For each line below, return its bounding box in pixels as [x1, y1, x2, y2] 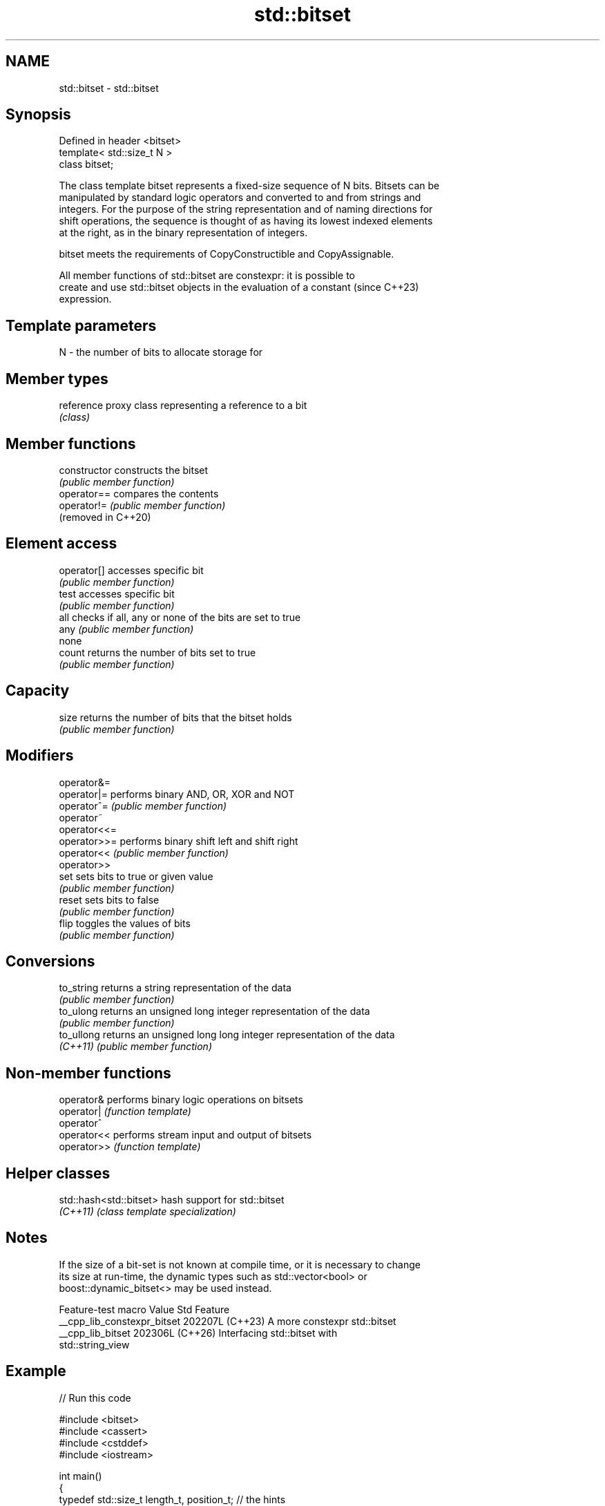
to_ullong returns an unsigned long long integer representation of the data [59, 1029, 395, 1041]
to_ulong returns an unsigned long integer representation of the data [59, 1005, 370, 1018]
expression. [59, 293, 112, 305]
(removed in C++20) [59, 511, 151, 523]
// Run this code [59, 1391, 131, 1404]
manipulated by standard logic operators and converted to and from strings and [59, 191, 421, 204]
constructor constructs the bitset [59, 464, 209, 476]
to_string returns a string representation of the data [59, 982, 291, 994]
